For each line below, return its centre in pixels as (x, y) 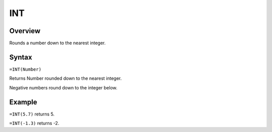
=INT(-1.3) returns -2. (34, 123)
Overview (25, 31)
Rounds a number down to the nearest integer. (57, 43)
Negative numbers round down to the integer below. (63, 87)
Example (23, 102)
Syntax (21, 57)
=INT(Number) (25, 69)
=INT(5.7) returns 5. (32, 114)
